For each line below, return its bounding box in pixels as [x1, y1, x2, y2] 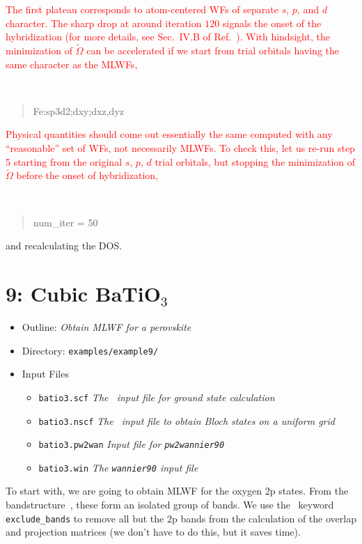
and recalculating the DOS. [6, 238, 123, 253]
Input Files [22, 366, 69, 381]
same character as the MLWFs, [6, 56, 138, 71]
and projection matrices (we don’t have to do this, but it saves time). [6, 524, 301, 539]
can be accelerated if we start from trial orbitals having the [86, 43, 339, 57]
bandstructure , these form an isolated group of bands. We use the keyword [6, 497, 334, 512]
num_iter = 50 [33, 215, 98, 229]
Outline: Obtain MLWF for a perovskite [22, 320, 191, 334]
